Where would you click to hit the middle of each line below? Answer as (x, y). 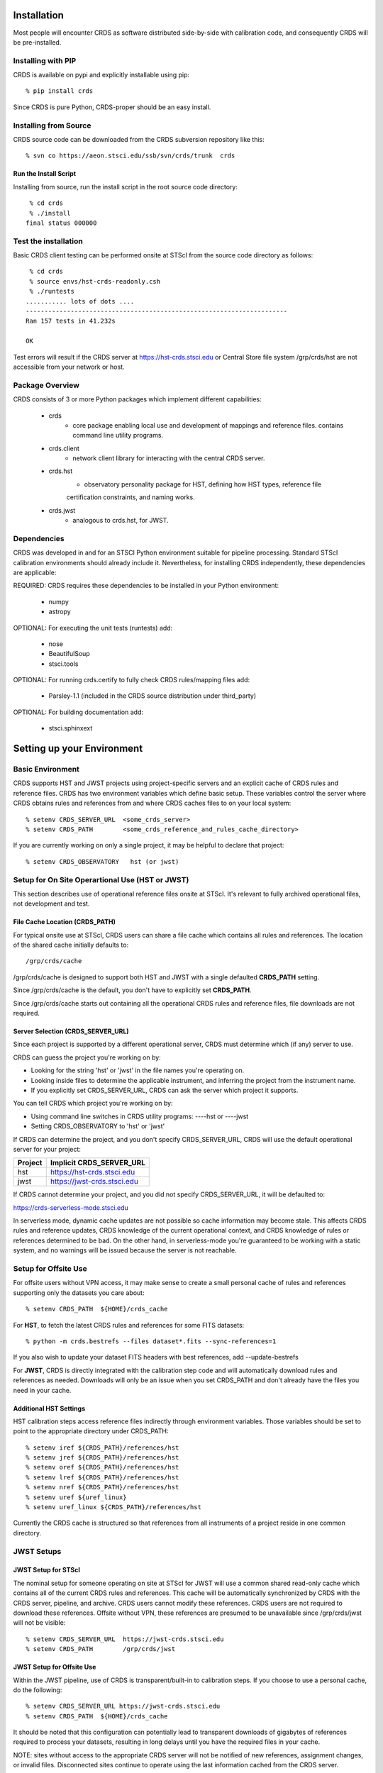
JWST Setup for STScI (47, 1570)
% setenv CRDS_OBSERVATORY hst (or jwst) (102, 861)
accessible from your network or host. (69, 367)
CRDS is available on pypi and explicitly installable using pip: (101, 75)
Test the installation (48, 241)
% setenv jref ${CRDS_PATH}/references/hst (102, 1458)
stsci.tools (63, 664)
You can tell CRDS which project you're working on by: (93, 1104)
